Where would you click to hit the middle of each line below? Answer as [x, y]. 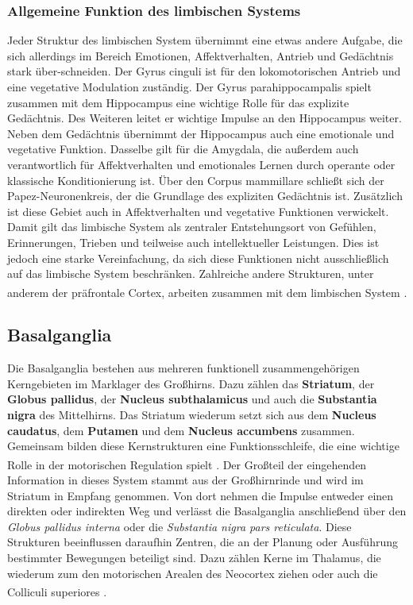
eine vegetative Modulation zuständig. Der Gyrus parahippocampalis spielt [189, 87]
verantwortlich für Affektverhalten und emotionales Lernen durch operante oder [201, 164]
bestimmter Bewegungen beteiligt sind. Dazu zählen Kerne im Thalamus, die [194, 557]
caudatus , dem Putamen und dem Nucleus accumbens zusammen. [181, 430]
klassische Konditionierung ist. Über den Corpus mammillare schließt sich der [196, 180]
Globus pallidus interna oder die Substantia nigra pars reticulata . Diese [179, 526]
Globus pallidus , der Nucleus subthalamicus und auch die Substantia [192, 399]
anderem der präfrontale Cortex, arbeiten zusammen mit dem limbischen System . [207, 292]
